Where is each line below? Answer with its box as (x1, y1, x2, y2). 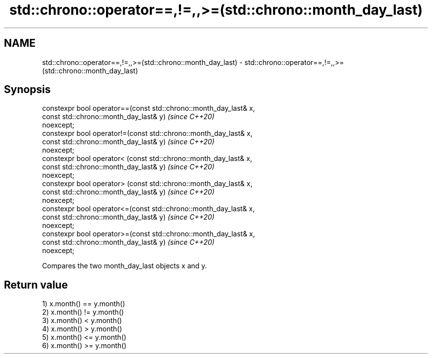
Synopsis (4, 83, 51, 96)
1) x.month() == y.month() (42, 299, 125, 308)
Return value (4, 278, 68, 291)
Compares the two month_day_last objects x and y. (42, 261, 207, 270)
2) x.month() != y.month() (42, 308, 124, 317)
